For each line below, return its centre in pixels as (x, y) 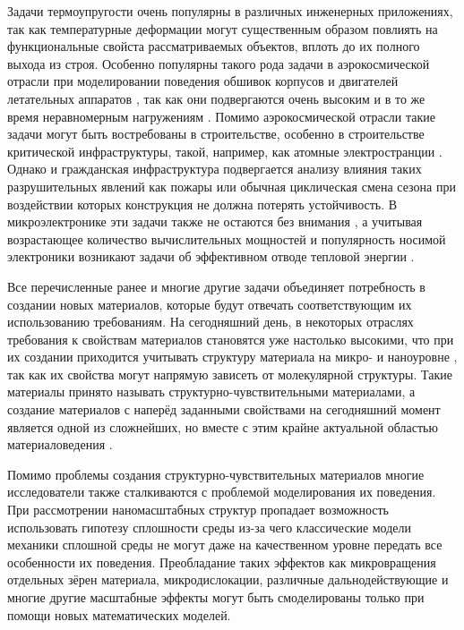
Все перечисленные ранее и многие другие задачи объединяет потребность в (216, 286)
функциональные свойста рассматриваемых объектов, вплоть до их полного (214, 46)
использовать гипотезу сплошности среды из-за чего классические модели (210, 527)
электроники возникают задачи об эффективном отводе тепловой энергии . (211, 256)
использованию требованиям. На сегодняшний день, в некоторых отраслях (211, 322)
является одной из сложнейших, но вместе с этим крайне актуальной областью (223, 426)
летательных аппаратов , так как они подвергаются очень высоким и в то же (216, 98)
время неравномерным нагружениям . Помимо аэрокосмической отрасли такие (222, 116)
